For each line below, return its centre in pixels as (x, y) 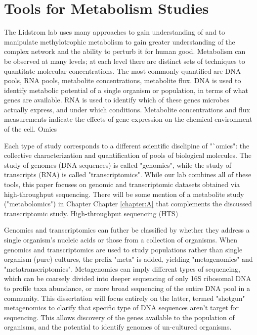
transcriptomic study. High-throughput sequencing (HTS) (91, 213)
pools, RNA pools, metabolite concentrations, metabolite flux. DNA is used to (123, 80)
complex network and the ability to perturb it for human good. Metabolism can (125, 51)
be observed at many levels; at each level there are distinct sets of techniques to (125, 61)
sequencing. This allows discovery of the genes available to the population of (119, 317)
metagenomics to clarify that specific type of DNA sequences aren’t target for (122, 308)
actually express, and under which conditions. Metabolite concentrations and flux (127, 109)
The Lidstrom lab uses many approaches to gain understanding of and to (115, 32)
